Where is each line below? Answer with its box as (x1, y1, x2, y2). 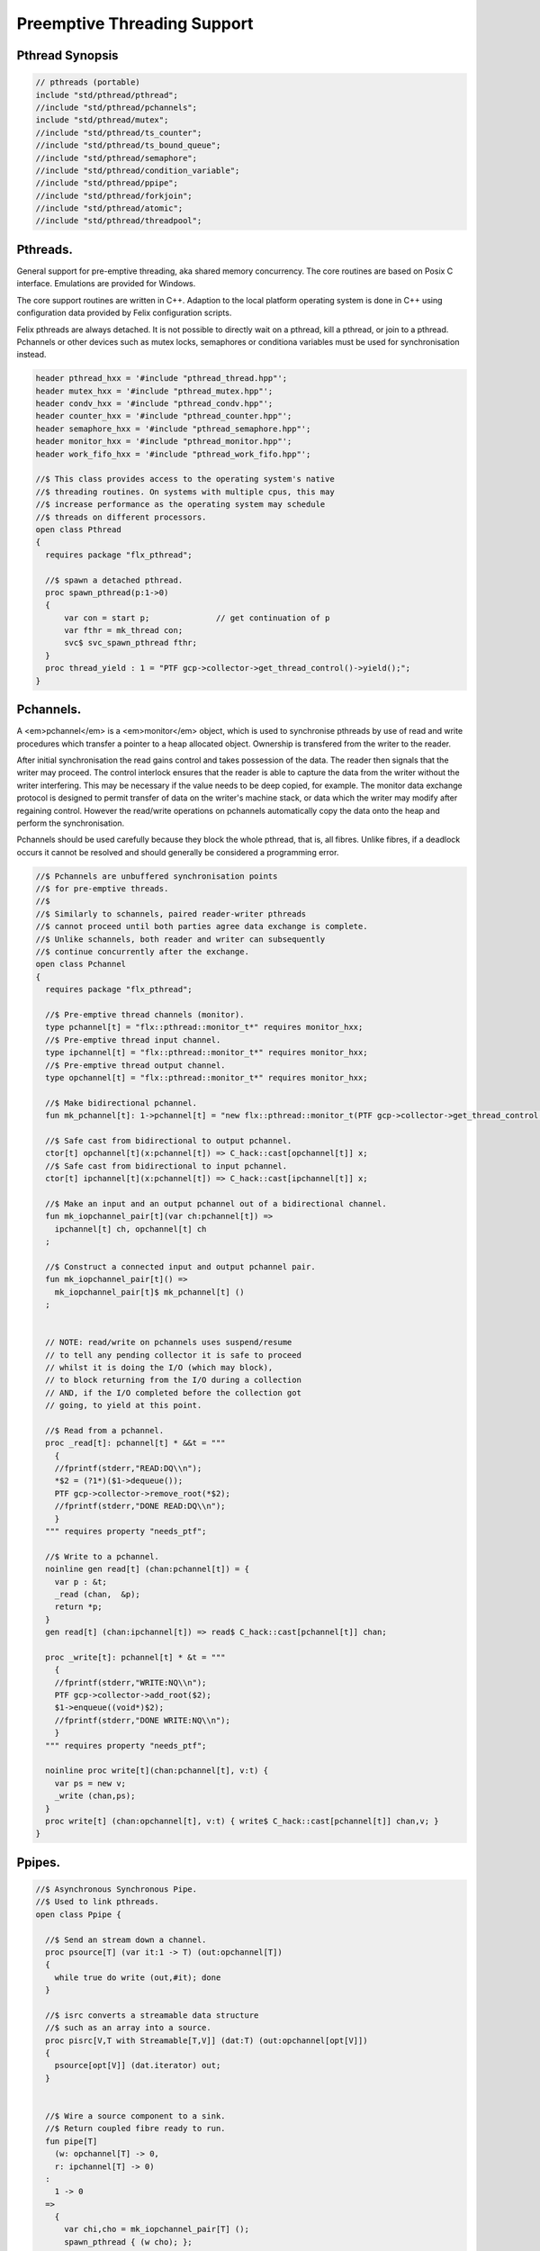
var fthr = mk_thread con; (64, 626, 184, 636)
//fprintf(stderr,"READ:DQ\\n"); (54, 1463, 202, 1474)
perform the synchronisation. (16, 818, 125, 828)
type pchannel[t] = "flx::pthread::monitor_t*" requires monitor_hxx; (45, 1022, 364, 1033)
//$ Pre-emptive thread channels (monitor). (45, 1009, 245, 1019)
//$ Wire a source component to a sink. (45, 2111, 226, 2120)
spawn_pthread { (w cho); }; (64, 2237, 193, 2246)
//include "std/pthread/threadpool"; (35, 216, 202, 226)
